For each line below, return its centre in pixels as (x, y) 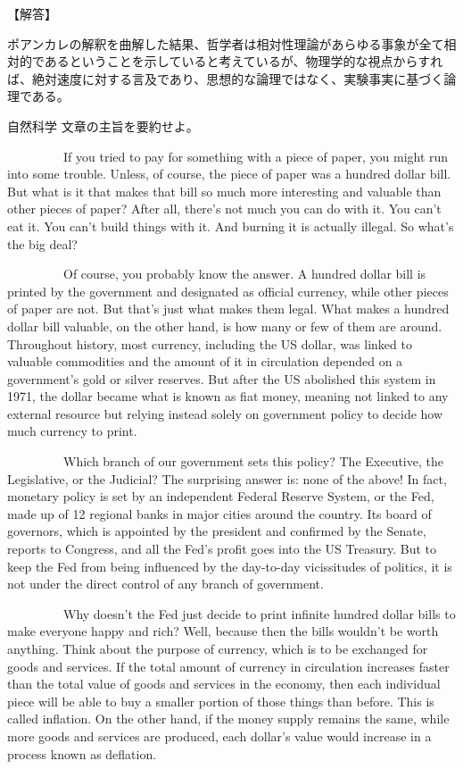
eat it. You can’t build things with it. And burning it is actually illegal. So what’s (231, 226)
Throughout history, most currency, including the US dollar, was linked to (210, 343)
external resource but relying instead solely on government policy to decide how (225, 413)
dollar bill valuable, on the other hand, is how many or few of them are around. (225, 326)
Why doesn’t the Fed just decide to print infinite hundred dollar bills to (259, 613)
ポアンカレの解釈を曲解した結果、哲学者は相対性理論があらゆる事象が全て (226, 43)
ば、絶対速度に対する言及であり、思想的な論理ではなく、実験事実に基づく (226, 78)
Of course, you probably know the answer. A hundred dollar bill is (244, 274)
